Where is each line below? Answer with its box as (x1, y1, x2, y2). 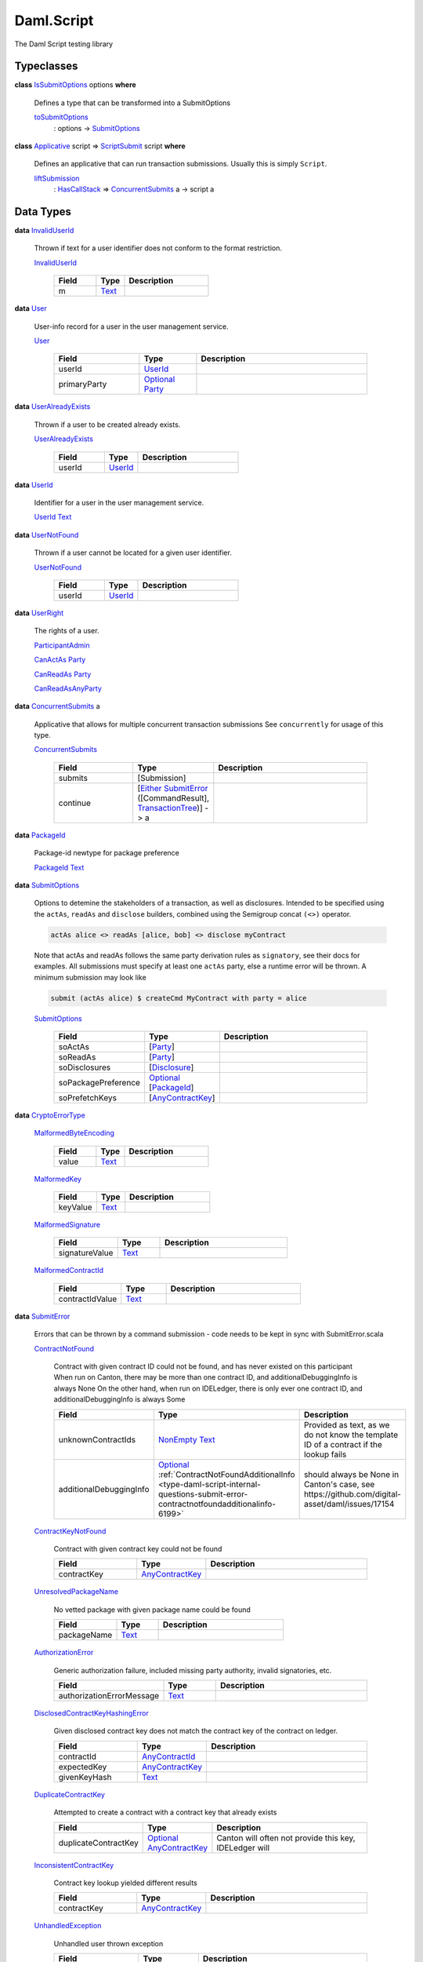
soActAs (58, 1041, 90, 1052)
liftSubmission (34, 173, 80, 183)
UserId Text (34, 512, 72, 522)
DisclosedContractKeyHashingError (34, 1708, 149, 1718)
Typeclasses (14, 60, 78, 73)
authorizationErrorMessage (58, 1690, 160, 1701)
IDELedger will (216, 1842, 270, 1853)
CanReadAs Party (34, 669, 92, 679)
